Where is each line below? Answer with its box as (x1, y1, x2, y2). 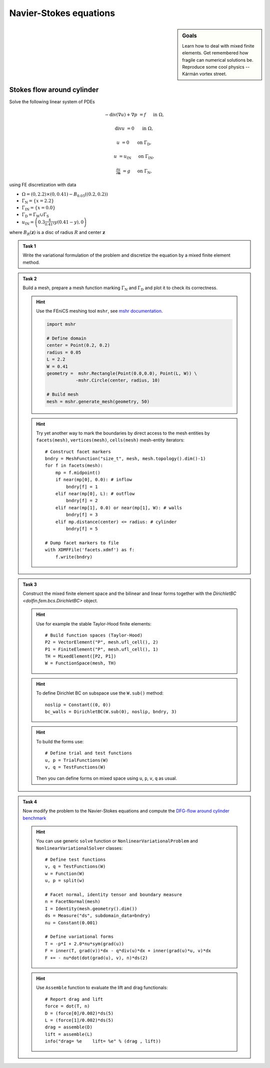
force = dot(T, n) (45, 1003, 90, 1009)
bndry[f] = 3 (65, 512, 98, 518)
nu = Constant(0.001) (45, 920, 98, 926)
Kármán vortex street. (182, 71, 227, 77)
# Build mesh (46, 391, 78, 397)
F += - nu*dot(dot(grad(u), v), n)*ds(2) (45, 955, 148, 961)
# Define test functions (45, 857, 106, 863)
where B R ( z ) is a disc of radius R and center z (9, 229, 105, 237)
